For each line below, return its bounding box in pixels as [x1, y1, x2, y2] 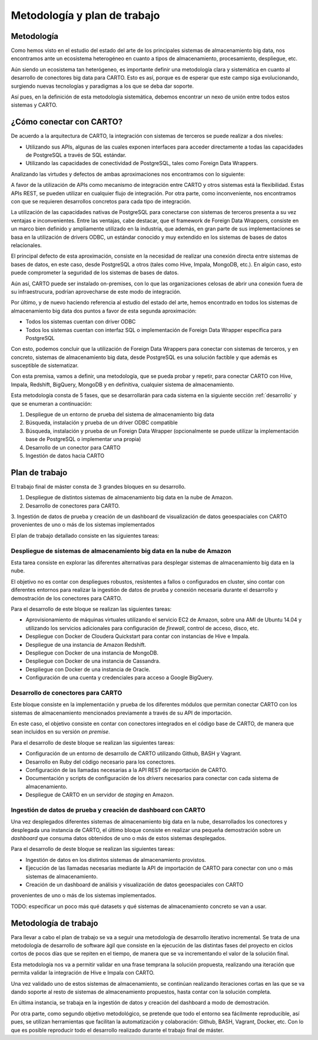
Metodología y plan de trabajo [11, 9, 160, 22]
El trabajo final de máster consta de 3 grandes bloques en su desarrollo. [11, 483, 186, 490]
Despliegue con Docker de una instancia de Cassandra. [25, 657, 161, 664]
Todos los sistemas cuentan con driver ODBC [25, 318, 136, 325]
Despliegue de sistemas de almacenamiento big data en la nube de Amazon [11, 547, 231, 555]
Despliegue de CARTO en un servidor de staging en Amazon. [25, 791, 174, 798]
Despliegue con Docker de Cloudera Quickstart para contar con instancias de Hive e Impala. [25, 633, 250, 640]
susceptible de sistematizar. [11, 362, 79, 369]
